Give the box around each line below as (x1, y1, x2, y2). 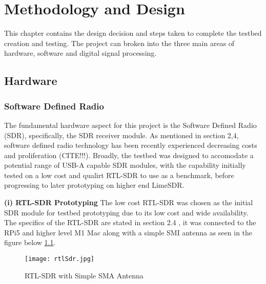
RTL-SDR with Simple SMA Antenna (25, 270, 144, 280)
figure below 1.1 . (4, 237, 56, 248)
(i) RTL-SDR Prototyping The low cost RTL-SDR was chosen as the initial (4, 197, 253, 208)
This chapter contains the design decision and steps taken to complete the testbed (4, 28, 262, 38)
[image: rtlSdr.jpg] (25, 255, 95, 263)
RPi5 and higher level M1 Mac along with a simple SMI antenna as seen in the (4, 227, 253, 237)
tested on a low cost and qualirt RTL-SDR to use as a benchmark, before (4, 169, 234, 180)
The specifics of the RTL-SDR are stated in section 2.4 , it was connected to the (4, 217, 256, 228)
